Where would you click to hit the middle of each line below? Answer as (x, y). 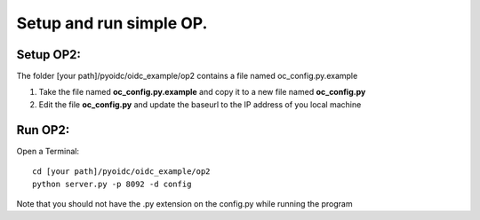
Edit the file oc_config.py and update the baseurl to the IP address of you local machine (200, 104)
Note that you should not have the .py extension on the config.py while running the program (184, 203)
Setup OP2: (49, 55)
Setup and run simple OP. (112, 23)
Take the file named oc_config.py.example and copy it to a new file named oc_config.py (202, 92)
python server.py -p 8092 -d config (112, 184)
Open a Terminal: (48, 151)
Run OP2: (43, 130)
